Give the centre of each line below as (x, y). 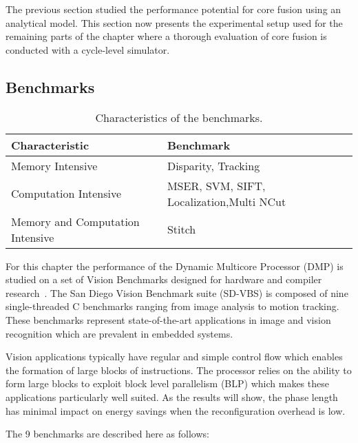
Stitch (181, 229)
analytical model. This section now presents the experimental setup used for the (174, 22)
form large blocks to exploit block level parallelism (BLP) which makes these (167, 383)
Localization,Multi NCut (227, 201)
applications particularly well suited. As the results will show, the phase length (172, 396)
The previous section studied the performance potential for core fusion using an (173, 9)
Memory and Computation (75, 221)
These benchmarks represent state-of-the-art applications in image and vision (168, 319)
